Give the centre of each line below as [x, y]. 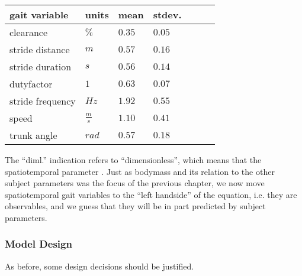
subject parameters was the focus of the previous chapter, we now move [135, 183]
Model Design [38, 244]
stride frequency [43, 101]
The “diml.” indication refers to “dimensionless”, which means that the [133, 160]
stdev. [167, 14]
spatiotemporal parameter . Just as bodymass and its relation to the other [140, 171]
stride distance [40, 49]
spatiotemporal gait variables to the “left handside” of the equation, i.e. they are [151, 194]
